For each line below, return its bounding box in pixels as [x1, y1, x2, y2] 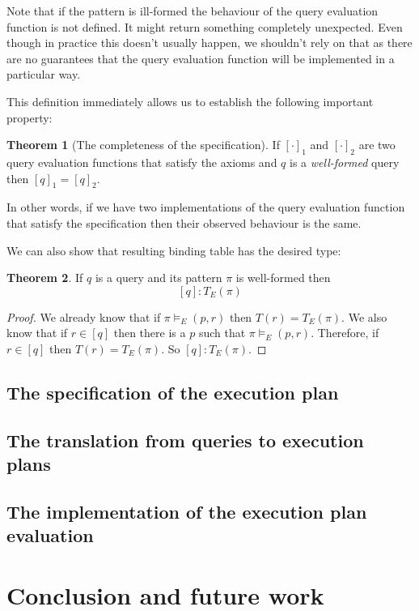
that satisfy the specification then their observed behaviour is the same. [6, 214, 362, 231]
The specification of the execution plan [6, 379, 339, 404]
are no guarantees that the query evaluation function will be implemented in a [6, 49, 395, 66]
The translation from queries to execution [6, 427, 364, 452]
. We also [341, 308, 387, 325]
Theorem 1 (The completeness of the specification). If [6, 136, 280, 153]
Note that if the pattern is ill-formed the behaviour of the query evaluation [6, 2, 379, 19]
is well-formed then [235, 269, 331, 286]
